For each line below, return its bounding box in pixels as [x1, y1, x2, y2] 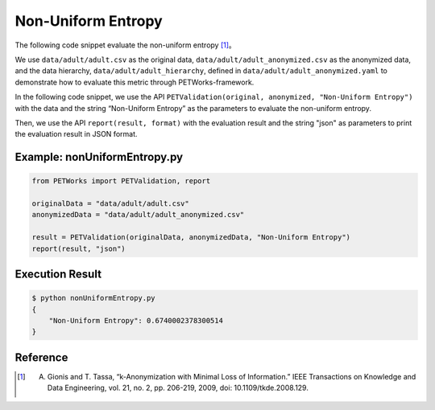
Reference [14, 351, 68, 364]
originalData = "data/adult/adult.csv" [31, 199, 189, 208]
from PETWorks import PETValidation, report [31, 177, 211, 186]
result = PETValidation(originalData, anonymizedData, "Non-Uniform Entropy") [31, 233, 350, 242]
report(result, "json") [31, 244, 126, 253]
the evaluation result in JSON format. [14, 129, 138, 139]
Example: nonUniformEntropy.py [14, 150, 184, 164]
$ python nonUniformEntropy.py [31, 293, 156, 303]
